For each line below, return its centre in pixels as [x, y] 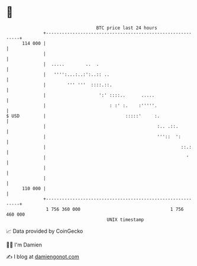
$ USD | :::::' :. [83, 116]
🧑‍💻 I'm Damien [24, 245]
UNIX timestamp [125, 219]
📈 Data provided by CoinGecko [45, 231]
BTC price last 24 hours [127, 28]
